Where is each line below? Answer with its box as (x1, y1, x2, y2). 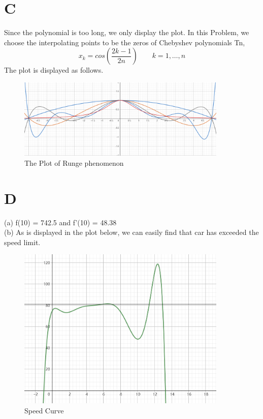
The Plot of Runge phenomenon (24, 157, 124, 168)
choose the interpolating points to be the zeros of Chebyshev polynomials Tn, (4, 37, 245, 47)
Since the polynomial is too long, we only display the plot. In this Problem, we (4, 27, 249, 38)
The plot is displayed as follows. (4, 65, 104, 75)
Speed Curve (24, 405, 64, 415)
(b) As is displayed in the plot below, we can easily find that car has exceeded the (4, 227, 259, 237)
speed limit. (4, 236, 41, 247)
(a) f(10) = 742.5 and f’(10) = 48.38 (4, 217, 117, 227)
